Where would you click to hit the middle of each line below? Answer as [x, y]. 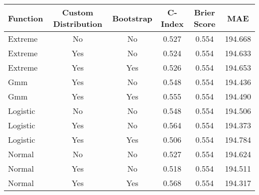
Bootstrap [132, 18]
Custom [78, 12]
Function [26, 18]
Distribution [78, 24]
